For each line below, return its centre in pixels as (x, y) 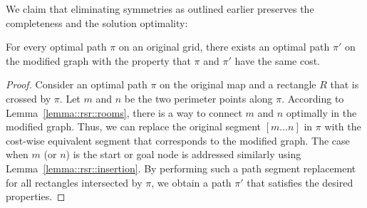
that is (345, 84)
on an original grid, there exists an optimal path (224, 47)
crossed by (29, 98)
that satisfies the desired (300, 182)
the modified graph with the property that (98, 60)
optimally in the (321, 112)
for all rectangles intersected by (74, 182)
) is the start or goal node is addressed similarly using (183, 154)
